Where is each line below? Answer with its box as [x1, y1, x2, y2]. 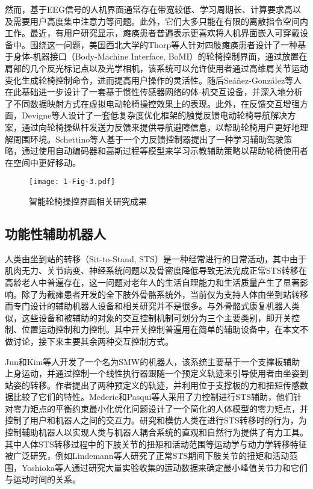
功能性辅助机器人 [5, 224, 106, 242]
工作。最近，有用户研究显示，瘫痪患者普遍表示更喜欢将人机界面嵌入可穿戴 [5, 26, 300, 39]
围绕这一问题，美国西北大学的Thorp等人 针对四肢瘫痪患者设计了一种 [29, 38, 298, 51]
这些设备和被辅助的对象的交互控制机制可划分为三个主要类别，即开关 [21, 311, 291, 324]
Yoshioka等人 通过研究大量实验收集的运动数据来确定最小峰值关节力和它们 [21, 461, 308, 473]
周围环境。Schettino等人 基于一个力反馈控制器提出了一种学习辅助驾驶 [13, 132, 284, 145]
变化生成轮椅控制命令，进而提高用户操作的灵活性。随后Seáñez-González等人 [5, 73, 302, 86]
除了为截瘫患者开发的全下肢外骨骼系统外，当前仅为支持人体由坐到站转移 [21, 288, 308, 300]
